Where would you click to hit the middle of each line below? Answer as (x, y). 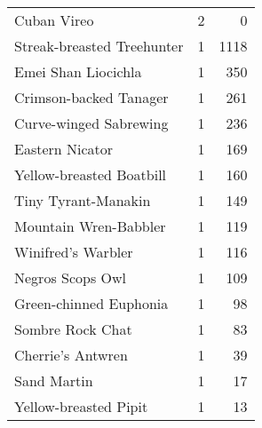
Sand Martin (54, 380)
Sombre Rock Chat (73, 329)
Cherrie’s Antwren (71, 355)
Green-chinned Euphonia (91, 303)
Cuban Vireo (54, 20)
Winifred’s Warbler (74, 252)
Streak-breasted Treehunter (99, 46)
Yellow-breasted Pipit (81, 406)
